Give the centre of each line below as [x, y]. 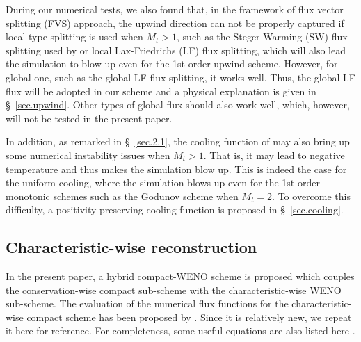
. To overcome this [311, 196]
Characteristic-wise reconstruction [131, 247]
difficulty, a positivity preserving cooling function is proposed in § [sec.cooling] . [175, 210]
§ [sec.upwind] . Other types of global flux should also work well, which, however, [178, 105]
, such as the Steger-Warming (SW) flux [262, 36]
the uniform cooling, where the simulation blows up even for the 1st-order [163, 182]
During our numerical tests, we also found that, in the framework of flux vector [175, 9]
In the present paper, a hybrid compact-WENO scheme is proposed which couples [180, 276]
